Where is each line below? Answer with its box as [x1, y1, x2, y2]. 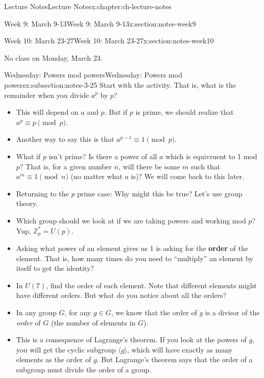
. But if [104, 107, 128, 117]
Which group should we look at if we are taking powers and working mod [16, 215, 246, 225]
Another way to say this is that [16, 134, 114, 144]
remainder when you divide [4, 89, 89, 100]
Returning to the [16, 188, 69, 198]
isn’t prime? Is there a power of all [49, 150, 157, 161]
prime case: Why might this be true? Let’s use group [77, 188, 243, 198]
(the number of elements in [51, 317, 136, 327]
